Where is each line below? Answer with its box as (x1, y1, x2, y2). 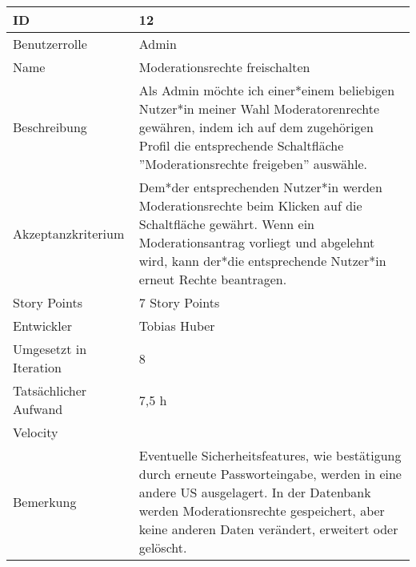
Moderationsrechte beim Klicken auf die (138, 196, 362, 215)
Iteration (13, 358, 62, 376)
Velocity (13, 423, 58, 441)
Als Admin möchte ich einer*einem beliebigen (138, 81, 395, 99)
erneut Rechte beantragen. (138, 270, 287, 288)
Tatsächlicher (13, 381, 87, 400)
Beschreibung (13, 118, 87, 136)
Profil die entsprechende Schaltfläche (138, 136, 344, 155)
